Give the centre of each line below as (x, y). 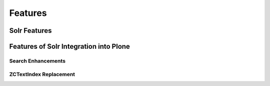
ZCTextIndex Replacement (42, 74)
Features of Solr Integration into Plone (69, 46)
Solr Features (30, 31)
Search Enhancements (37, 61)
